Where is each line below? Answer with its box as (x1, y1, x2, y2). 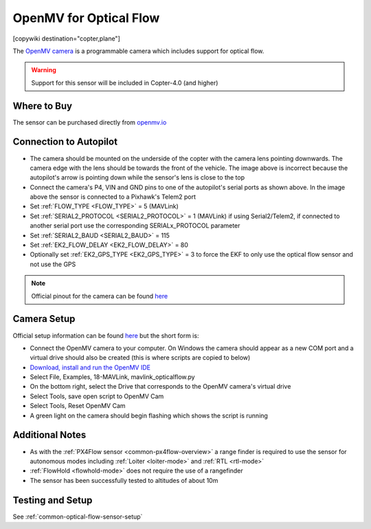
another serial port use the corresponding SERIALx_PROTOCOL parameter (30, 222, 240, 230)
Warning (31, 66, 56, 74)
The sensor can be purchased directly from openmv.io (12, 118, 167, 127)
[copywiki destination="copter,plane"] (12, 34, 120, 43)
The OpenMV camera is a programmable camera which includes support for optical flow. (12, 47, 265, 55)
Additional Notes (12, 429, 87, 441)
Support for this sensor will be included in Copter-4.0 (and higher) (31, 78, 218, 87)
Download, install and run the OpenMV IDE (30, 363, 151, 371)
